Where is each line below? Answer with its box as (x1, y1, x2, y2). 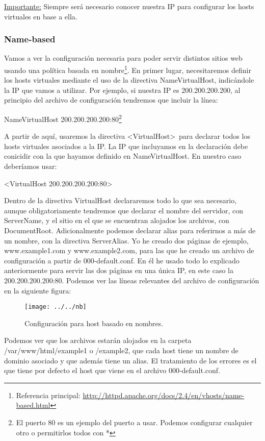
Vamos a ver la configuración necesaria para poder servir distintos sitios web (4, 53, 243, 63)
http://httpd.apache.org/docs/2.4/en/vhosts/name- (83, 389, 245, 400)
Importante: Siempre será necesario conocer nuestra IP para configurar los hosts (4, 1, 254, 11)
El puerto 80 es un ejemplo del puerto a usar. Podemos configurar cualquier (16, 417, 253, 427)
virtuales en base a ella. (4, 11, 77, 21)
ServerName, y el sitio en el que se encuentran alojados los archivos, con (4, 215, 229, 226)
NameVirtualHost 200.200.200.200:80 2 (4, 112, 122, 124)
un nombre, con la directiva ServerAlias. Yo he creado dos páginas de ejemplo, (4, 235, 249, 246)
